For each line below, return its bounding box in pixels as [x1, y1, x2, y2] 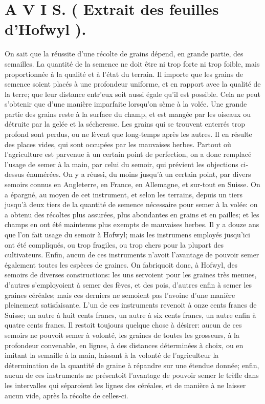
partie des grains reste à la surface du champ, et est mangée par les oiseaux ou [5, 108, 251, 119]
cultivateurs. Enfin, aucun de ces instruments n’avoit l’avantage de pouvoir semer [5, 249, 259, 260]
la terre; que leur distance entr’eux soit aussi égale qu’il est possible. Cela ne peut [5, 88, 260, 99]
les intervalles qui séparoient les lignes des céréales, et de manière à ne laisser [5, 379, 246, 390]
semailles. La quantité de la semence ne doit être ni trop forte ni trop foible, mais [5, 58, 260, 69]
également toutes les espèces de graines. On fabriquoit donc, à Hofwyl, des [5, 259, 238, 270]
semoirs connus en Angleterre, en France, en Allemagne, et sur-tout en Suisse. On [5, 179, 260, 190]
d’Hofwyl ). [5, 18, 86, 39]
